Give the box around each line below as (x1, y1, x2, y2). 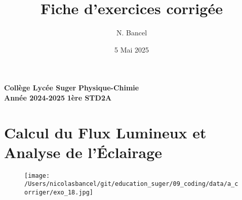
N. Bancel (116, 27, 147, 38)
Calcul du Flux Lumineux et (4, 122, 207, 142)
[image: (24, 172, 50, 179)
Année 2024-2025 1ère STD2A (4, 92, 112, 103)
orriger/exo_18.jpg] (24, 189, 94, 196)
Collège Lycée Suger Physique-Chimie (4, 82, 139, 93)
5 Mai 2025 (114, 44, 149, 55)
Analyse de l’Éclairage (4, 141, 163, 162)
